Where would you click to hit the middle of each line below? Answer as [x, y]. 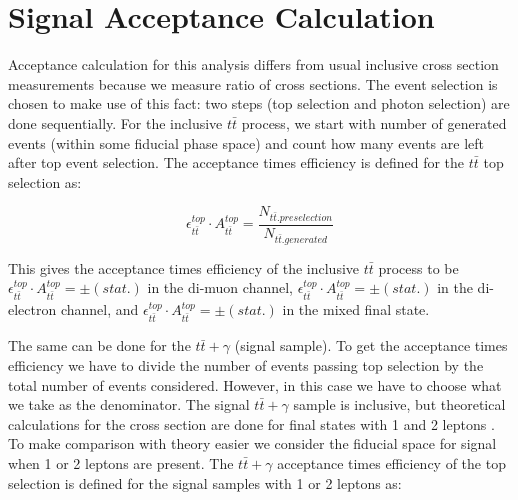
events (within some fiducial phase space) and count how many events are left [246, 142]
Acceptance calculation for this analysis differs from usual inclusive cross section [253, 64]
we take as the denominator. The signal [129, 404]
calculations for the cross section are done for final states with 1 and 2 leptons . [251, 423]
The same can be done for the [99, 345]
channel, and [99, 309]
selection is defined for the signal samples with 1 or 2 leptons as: [205, 482]
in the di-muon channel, [220, 287]
